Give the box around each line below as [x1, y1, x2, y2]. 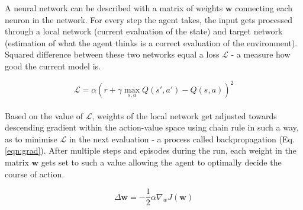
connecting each [235, 2, 292, 14]
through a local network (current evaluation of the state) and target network [5, 25, 283, 37]
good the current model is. [5, 59, 101, 72]
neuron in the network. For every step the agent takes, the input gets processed [5, 13, 293, 26]
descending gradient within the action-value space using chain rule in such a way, [5, 121, 299, 133]
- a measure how [231, 48, 291, 61]
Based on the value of [5, 109, 83, 122]
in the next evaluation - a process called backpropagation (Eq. [69, 132, 295, 145]
